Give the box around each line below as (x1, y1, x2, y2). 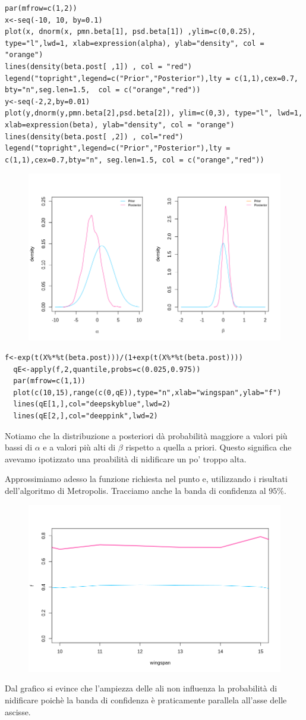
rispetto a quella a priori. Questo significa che (125, 441, 292, 453)
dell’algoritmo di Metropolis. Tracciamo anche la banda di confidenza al (5, 484, 266, 497)
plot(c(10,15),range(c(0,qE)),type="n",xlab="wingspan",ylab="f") (13, 388, 282, 397)
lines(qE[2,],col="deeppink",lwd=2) (13, 412, 158, 421)
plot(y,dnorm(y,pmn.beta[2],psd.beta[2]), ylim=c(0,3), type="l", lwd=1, (5, 109, 303, 118)
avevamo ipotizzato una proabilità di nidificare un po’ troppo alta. (5, 452, 247, 465)
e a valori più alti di (43, 441, 116, 453)
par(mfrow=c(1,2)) (5, 4, 77, 12)
